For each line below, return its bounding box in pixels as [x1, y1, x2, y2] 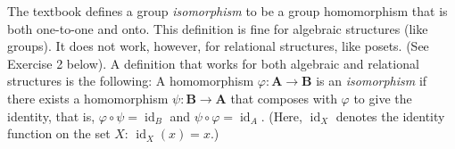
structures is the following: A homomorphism [7, 71, 254, 90]
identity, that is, [7, 106, 95, 125]
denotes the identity [335, 106, 445, 125]
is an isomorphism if [316, 71, 427, 90]
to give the [353, 88, 412, 107]
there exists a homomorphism [7, 88, 169, 107]
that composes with [230, 88, 337, 107]
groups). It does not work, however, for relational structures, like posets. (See [7, 37, 429, 55]
